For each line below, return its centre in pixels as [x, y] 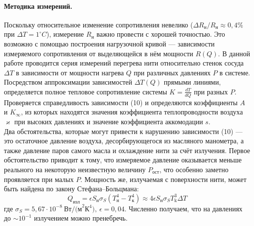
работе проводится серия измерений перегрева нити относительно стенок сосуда [124, 63]
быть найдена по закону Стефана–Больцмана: [71, 189]
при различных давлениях [172, 72]
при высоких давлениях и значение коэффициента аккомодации [109, 121]
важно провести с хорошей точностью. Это [161, 34]
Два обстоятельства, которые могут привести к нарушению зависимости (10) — [123, 131]
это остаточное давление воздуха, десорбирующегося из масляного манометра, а [124, 141]
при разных [211, 91]
